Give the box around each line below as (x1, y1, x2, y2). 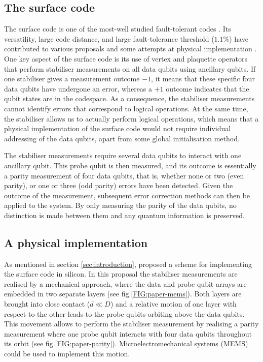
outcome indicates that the (166, 83, 249, 94)
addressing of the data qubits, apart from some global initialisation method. (4, 133, 240, 143)
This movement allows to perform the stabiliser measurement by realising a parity (4, 318, 259, 329)
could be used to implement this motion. (4, 348, 130, 359)
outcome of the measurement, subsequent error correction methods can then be (4, 190, 250, 200)
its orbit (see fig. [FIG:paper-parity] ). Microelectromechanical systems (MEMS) (4, 338, 248, 349)
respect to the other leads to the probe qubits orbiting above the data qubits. (4, 308, 245, 319)
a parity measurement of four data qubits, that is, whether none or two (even (4, 170, 244, 180)
